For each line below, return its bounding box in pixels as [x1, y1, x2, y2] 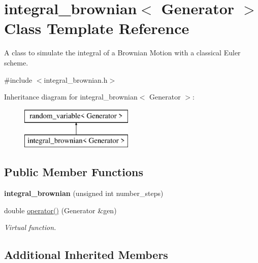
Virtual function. [4, 222, 56, 233]
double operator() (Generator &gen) [4, 205, 117, 215]
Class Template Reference [4, 18, 189, 39]
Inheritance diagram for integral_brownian [4, 91, 138, 102]
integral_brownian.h [44, 74, 108, 85]
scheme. [4, 57, 28, 68]
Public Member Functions [4, 164, 143, 180]
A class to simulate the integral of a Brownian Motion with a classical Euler [4, 47, 241, 58]
